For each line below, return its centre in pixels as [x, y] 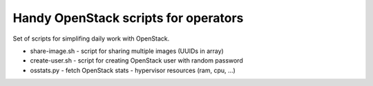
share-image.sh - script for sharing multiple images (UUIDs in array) [127, 51]
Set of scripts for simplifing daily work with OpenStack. [91, 39]
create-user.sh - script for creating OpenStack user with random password [136, 61]
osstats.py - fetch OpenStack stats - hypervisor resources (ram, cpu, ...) [133, 70]
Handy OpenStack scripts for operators [128, 18]
